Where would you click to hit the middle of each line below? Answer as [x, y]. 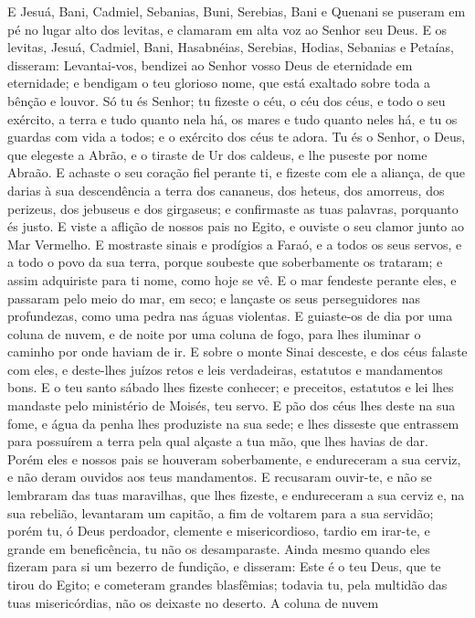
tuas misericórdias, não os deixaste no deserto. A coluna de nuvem [193, 602]
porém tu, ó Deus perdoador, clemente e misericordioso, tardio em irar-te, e [219, 531]
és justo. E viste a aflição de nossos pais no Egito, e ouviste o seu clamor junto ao [236, 226]
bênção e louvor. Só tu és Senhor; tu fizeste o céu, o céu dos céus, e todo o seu [227, 100]
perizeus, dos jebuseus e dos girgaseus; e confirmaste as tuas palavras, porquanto [233, 208]
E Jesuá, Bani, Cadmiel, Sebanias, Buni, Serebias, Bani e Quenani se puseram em [237, 11]
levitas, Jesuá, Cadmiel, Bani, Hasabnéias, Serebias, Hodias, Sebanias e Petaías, [231, 47]
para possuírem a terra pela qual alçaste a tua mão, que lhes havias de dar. [218, 441]
